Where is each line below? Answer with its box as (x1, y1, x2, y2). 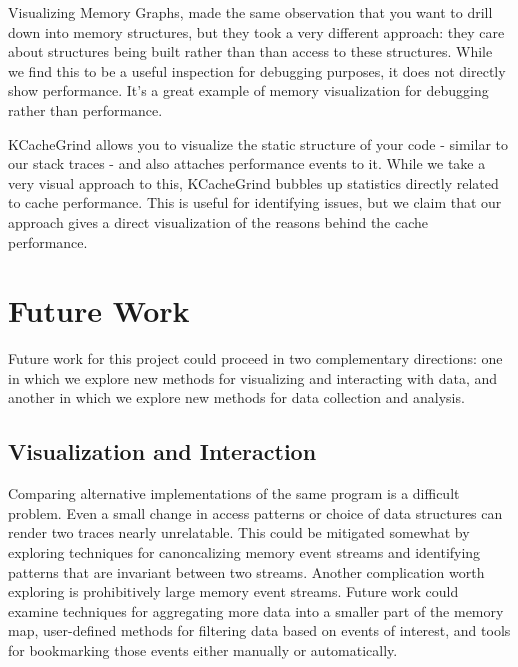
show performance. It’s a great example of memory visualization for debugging (8, 80, 489, 101)
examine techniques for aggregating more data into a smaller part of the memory (8, 600, 504, 621)
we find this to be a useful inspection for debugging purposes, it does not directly (8, 60, 506, 81)
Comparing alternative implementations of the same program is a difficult (8, 483, 460, 504)
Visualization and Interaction (8, 436, 317, 467)
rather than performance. (8, 99, 163, 120)
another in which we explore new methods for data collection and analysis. (8, 387, 465, 408)
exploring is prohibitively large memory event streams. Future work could (8, 581, 459, 602)
